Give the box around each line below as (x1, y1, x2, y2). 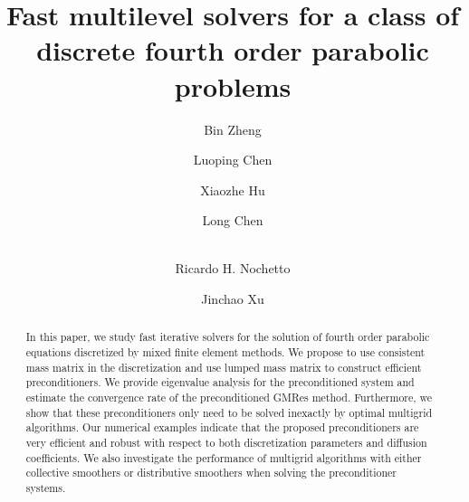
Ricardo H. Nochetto (175, 259, 291, 278)
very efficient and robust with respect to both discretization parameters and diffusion (25, 435, 427, 450)
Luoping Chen (193, 150, 273, 169)
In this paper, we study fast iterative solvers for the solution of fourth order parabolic (25, 329, 430, 345)
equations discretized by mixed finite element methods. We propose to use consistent (25, 345, 426, 360)
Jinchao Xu (201, 289, 264, 308)
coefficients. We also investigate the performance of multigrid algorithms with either (25, 450, 422, 465)
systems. (25, 480, 66, 496)
